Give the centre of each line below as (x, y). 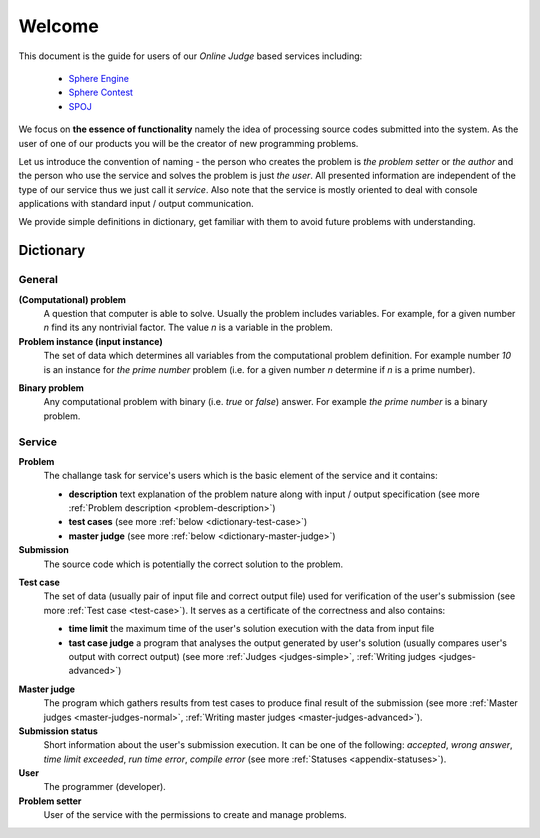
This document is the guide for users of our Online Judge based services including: (190, 56)
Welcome (58, 26)
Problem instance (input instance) (91, 341)
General (38, 280)
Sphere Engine (99, 78)
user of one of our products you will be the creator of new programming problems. (188, 143)
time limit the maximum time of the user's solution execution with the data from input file (251, 629)
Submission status (58, 731)
